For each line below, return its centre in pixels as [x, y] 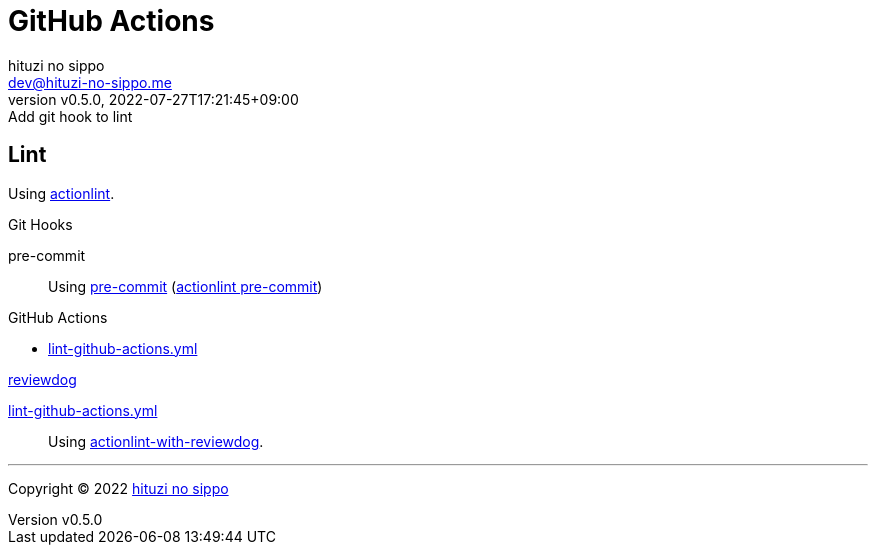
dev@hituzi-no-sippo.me [90, 82]
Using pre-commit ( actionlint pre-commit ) [185, 286]
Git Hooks [40, 224]
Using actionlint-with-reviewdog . [156, 441]
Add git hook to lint [70, 116]
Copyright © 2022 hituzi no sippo [118, 488]
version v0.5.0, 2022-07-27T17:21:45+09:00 [153, 99]
